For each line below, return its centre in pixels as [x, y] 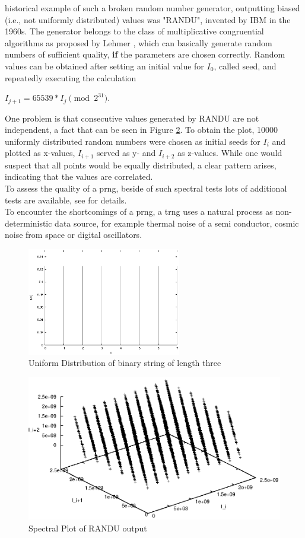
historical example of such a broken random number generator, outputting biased [152, 8]
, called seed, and [245, 66]
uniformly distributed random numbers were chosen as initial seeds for [133, 141]
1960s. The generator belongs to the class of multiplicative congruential [134, 31]
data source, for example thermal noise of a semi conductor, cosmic [177, 223]
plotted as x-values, [40, 153]
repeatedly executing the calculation [71, 77]
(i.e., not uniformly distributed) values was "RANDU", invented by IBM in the [148, 19]
